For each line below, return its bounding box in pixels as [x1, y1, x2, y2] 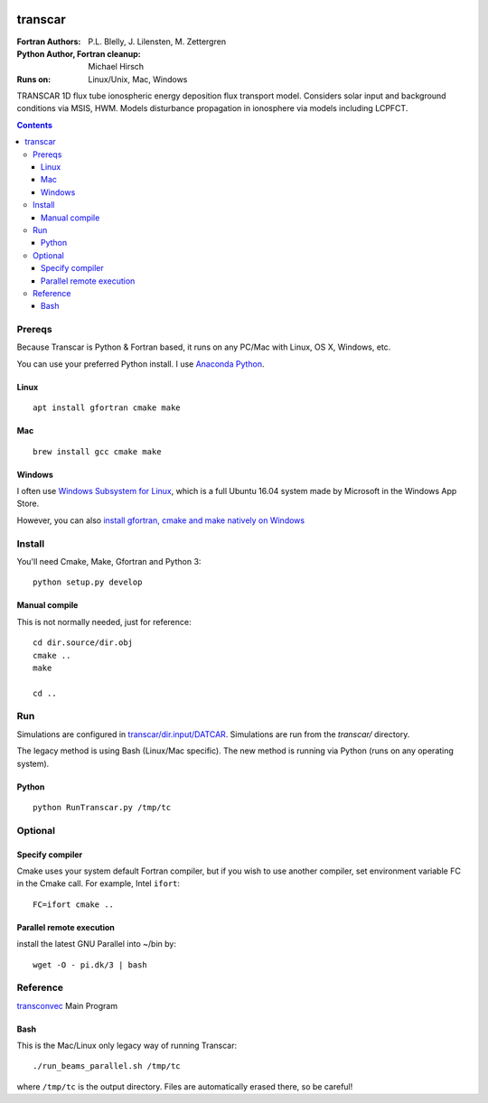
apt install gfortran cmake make [33, 403, 181, 413]
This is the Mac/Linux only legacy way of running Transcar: [16, 1040, 238, 1052]
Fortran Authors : [16, 36, 81, 47]
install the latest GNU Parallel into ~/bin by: [16, 939, 176, 949]
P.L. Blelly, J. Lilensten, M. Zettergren [88, 36, 226, 47]
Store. [16, 498, 40, 509]
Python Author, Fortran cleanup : [16, 48, 142, 59]
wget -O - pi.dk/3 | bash [33, 959, 148, 970]
